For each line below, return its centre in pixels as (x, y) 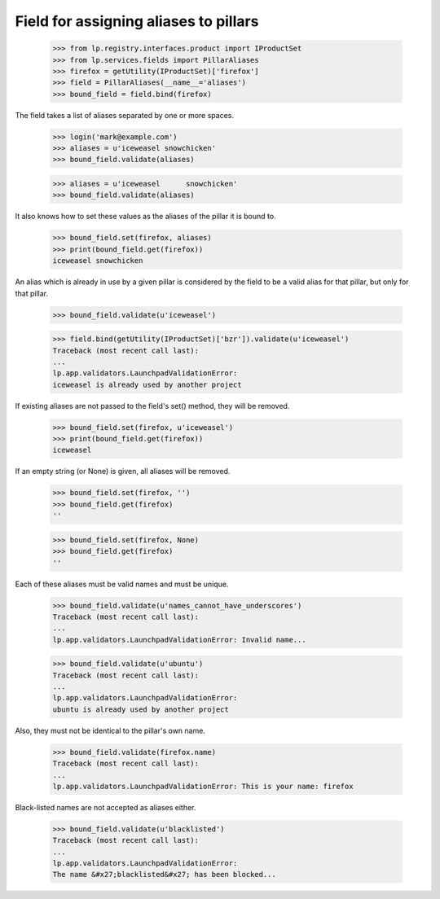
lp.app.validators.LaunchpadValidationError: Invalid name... (179, 640)
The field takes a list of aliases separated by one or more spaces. (124, 115)
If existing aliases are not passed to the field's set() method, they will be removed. (152, 406)
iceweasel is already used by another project (147, 384)
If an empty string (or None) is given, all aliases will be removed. (123, 471)
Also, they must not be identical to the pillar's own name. (110, 730)
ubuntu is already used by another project (141, 709)
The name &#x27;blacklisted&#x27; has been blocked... (164, 875)
